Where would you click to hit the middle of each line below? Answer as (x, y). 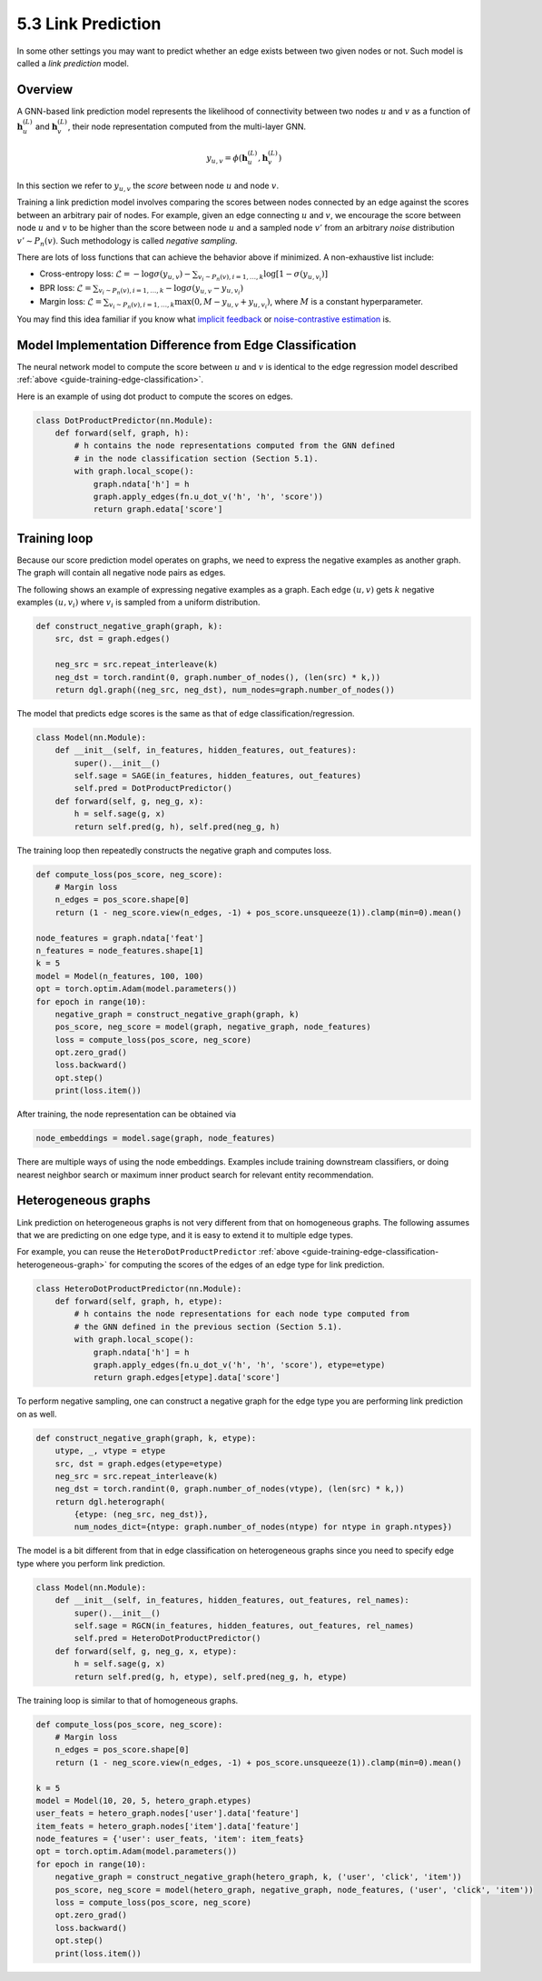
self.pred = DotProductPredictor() (153, 788)
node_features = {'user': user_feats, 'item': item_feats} (170, 1839)
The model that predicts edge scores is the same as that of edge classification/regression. (186, 713)
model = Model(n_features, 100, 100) (120, 976)
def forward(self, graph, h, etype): (139, 1301)
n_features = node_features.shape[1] (120, 950)
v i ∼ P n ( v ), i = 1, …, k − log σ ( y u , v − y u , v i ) (171, 290)
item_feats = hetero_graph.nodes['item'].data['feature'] (168, 1826)
